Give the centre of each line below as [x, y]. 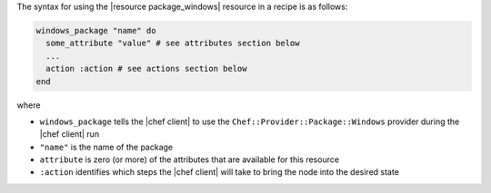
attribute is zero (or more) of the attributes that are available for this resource [190, 159]
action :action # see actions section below [146, 69]
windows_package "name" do [96, 30]
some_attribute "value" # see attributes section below [173, 43]
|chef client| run [70, 134]
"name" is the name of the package [106, 147]
